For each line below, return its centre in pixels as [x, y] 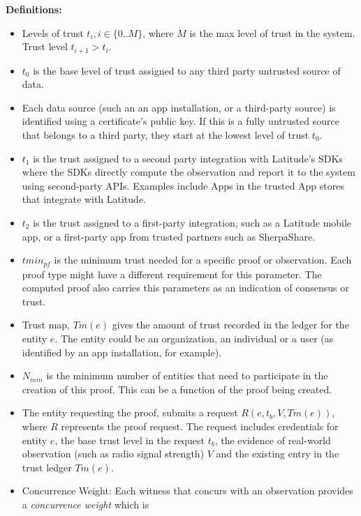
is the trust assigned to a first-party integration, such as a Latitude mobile [192, 222]
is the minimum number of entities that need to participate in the [187, 375]
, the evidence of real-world [273, 440]
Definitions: [34, 9]
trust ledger [47, 467]
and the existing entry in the [278, 454]
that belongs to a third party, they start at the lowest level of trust [165, 135]
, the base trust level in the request [130, 440]
